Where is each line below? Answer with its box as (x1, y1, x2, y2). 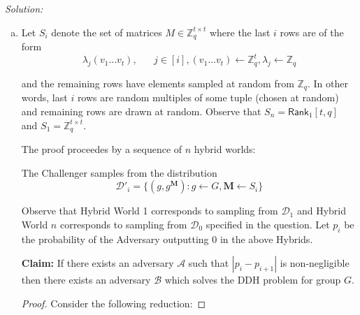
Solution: (5, 1, 43, 15)
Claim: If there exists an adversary (21, 256, 174, 270)
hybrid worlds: (194, 142, 256, 156)
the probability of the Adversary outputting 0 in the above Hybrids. (21, 231, 313, 246)
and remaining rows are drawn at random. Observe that (21, 103, 261, 118)
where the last (209, 24, 271, 39)
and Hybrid (296, 203, 346, 218)
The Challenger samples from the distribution (21, 165, 217, 180)
